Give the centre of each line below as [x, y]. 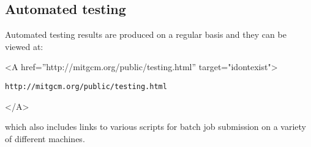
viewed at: [24, 46]
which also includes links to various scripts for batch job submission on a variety [156, 127]
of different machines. [45, 138]
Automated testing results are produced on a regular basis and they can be [146, 34]
